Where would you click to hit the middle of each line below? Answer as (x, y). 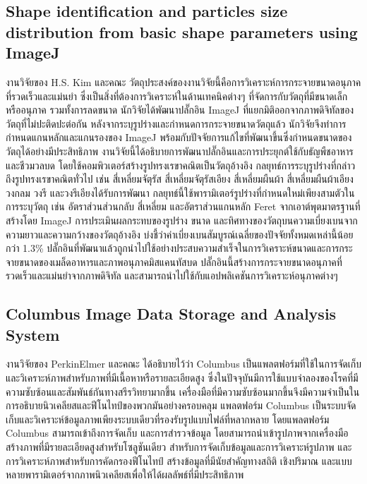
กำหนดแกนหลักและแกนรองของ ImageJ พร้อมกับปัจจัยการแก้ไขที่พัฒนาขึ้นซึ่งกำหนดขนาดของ (179, 137)
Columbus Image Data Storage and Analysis (171, 314)
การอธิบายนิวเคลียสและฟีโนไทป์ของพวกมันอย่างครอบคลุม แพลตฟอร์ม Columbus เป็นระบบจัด (181, 405)
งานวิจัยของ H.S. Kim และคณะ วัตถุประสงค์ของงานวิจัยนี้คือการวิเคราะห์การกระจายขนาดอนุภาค (183, 81)
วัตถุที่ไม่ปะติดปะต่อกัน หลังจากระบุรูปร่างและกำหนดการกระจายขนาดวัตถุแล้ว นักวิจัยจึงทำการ (176, 123)
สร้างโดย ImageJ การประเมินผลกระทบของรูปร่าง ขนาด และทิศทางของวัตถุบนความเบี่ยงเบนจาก (182, 220)
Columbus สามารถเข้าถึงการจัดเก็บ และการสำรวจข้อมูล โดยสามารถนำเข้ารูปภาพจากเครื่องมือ (177, 433)
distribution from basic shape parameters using (182, 31)
